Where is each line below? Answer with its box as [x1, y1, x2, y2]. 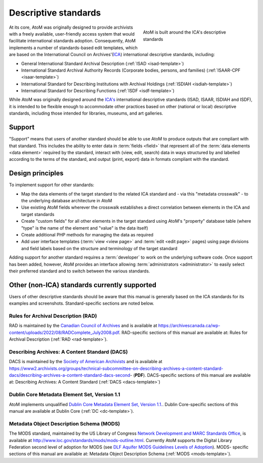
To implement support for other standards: [9, 182, 94, 188]
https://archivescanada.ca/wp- [158, 323, 221, 328]
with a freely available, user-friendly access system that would [9, 31, 135, 37]
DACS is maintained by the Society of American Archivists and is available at [9, 359, 163, 365]
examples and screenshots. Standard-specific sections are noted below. [9, 300, 154, 307]
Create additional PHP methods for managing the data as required [21, 231, 153, 237]
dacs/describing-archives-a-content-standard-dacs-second [9, 372, 131, 378]
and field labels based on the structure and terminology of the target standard [21, 245, 178, 251]
